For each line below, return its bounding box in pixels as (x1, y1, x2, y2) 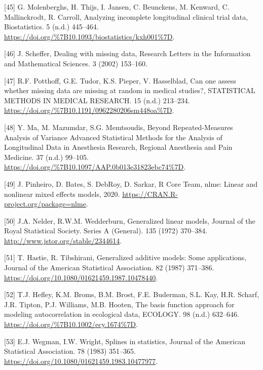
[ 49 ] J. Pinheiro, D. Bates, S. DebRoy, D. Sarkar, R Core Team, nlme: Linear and (4, 178, 258, 189)
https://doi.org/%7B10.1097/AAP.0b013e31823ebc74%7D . (4, 161, 186, 172)
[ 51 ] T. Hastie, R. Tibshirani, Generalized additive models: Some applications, (4, 252, 247, 263)
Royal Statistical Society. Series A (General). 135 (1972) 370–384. (4, 225, 208, 236)
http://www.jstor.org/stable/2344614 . (4, 235, 122, 245)
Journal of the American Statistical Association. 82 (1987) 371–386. (4, 262, 214, 273)
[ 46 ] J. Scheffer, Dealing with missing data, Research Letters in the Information (4, 48, 251, 59)
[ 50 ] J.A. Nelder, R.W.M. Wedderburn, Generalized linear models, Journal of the (4, 215, 255, 226)
